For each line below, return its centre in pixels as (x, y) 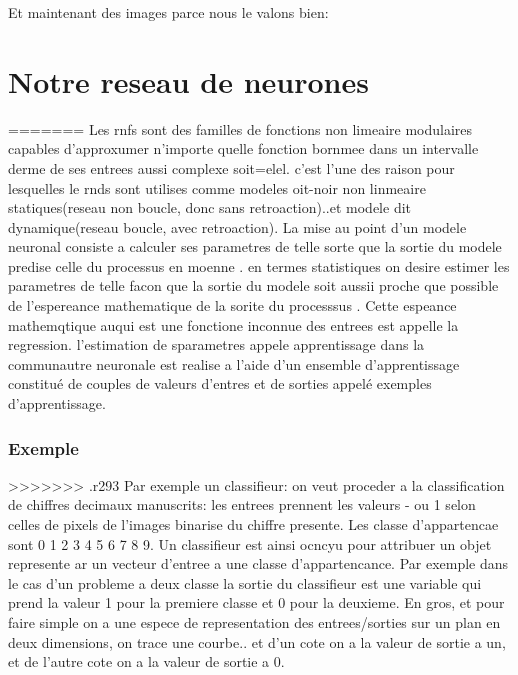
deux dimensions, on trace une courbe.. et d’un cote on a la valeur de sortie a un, (257, 641)
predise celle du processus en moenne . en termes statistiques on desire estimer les (259, 265)
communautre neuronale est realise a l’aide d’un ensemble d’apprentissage (234, 363)
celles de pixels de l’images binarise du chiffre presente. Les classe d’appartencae (253, 524)
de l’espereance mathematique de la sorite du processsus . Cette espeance (232, 305)
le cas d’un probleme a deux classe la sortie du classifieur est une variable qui (245, 582)
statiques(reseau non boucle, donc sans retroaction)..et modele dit (210, 207)
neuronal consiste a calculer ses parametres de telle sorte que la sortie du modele (255, 246)
